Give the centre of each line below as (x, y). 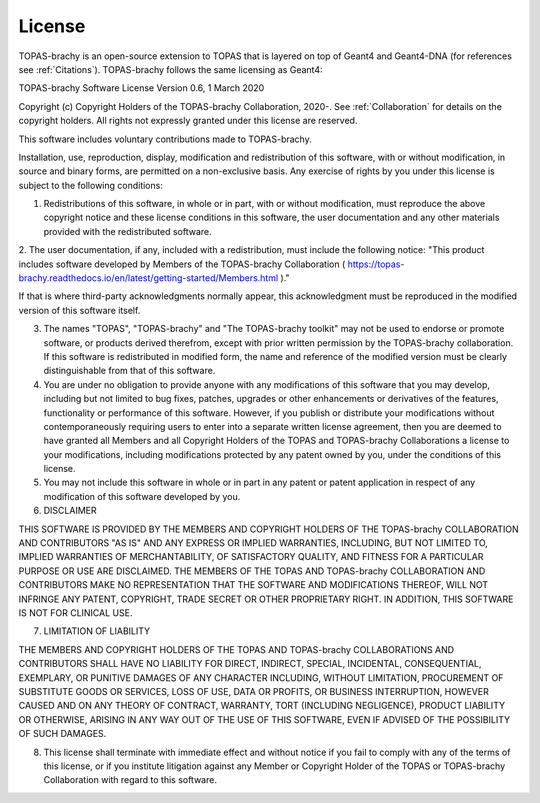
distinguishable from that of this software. (129, 371)
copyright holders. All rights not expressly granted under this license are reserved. (188, 121)
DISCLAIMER (70, 511)
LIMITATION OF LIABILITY (97, 631)
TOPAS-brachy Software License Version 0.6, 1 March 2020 (141, 88)
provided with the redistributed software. (127, 231)
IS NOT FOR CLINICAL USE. (75, 613)
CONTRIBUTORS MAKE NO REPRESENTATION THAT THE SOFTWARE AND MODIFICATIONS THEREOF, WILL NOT (253, 585)
